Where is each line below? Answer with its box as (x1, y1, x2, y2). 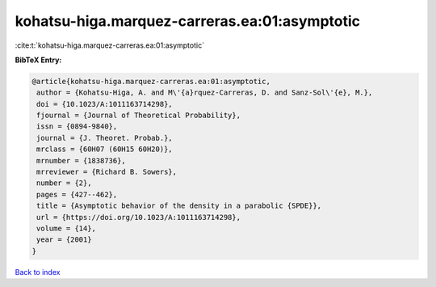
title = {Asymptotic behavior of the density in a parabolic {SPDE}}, (36, 201, 322, 210)
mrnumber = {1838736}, (36, 156, 127, 165)
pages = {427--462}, (36, 190, 118, 199)
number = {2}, (36, 179, 92, 188)
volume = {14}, (36, 224, 97, 233)
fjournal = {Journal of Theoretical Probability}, (36, 111, 241, 120)
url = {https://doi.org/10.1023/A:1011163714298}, (36, 213, 241, 222)
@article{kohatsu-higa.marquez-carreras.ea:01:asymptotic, (31, 77, 270, 86)
